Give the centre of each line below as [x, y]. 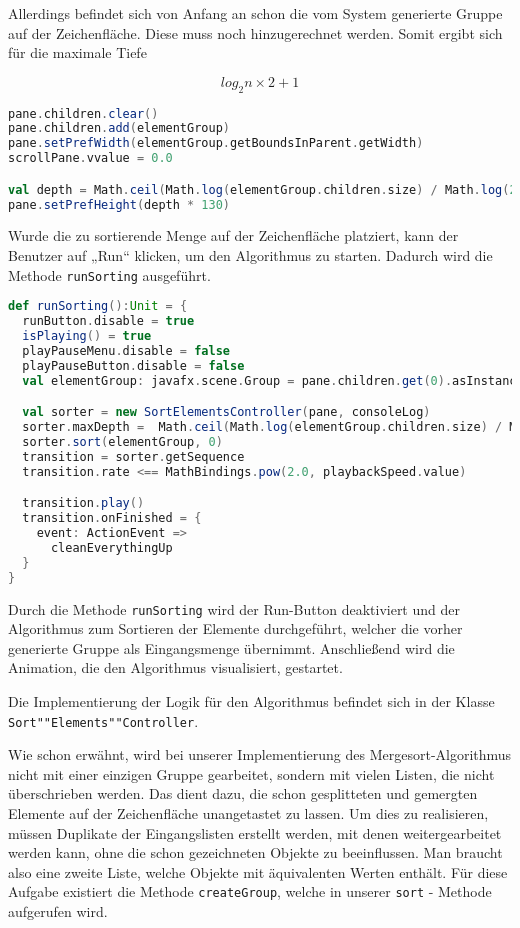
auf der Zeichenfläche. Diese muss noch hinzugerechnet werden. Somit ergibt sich [255, 32]
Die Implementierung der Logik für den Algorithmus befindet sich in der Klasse [251, 700]
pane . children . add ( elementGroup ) [119, 128]
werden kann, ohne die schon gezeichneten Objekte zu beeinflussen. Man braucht [255, 852]
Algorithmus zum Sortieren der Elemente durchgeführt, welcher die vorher [235, 628]
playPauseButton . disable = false [133, 365]
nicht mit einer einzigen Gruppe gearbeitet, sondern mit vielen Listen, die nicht [251, 773]
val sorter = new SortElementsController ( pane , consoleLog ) [226, 412]
